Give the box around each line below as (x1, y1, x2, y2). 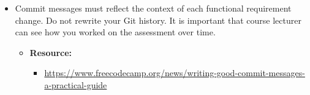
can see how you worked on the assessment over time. (15, 26, 216, 38)
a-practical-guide (44, 78, 107, 91)
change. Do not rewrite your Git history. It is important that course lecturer (15, 13, 301, 26)
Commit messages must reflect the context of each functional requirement (15, 2, 292, 14)
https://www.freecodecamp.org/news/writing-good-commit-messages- (44, 66, 305, 79)
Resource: (29, 46, 72, 58)
